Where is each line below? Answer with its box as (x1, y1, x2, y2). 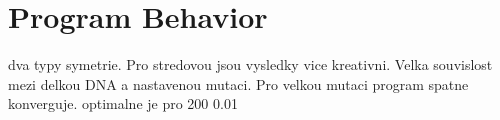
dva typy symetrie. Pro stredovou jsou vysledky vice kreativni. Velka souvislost (8, 54, 493, 75)
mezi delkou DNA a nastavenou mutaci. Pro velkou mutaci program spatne (8, 73, 469, 94)
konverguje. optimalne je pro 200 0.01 (8, 93, 238, 114)
